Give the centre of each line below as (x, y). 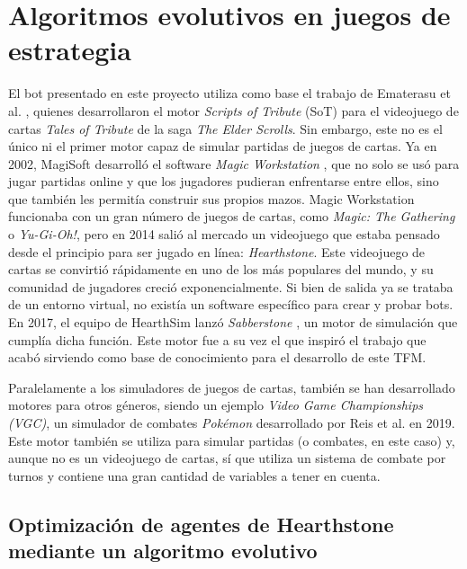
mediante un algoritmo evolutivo (163, 551)
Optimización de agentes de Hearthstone (201, 524)
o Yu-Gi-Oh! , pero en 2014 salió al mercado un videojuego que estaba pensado (224, 234)
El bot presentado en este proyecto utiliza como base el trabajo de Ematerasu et (229, 93)
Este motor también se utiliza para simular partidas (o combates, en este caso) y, (232, 440)
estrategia (70, 50)
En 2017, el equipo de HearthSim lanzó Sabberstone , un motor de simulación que (233, 322)
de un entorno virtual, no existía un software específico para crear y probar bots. (231, 304)
